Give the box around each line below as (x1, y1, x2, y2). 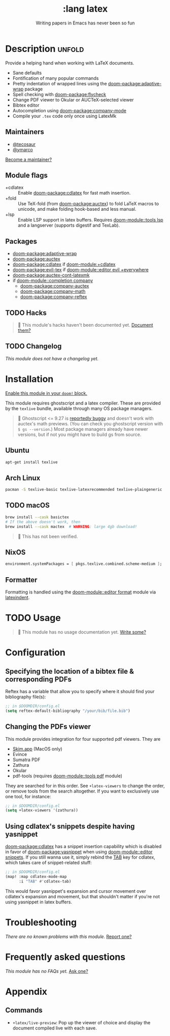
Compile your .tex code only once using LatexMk (12, 113, 117, 119)
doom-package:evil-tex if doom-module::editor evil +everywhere (12, 267, 149, 273)
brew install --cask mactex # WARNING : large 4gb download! (5, 524, 138, 529)
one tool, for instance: (5, 793, 51, 799)
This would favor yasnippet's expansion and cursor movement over (5, 888, 146, 894)
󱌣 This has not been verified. (17, 533, 78, 539)
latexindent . (5, 594, 30, 600)
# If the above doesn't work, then (5, 519, 81, 524)
